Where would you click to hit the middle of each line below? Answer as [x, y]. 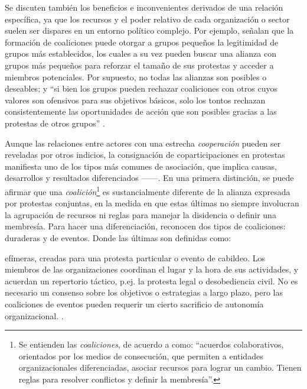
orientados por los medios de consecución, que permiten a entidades [141, 356]
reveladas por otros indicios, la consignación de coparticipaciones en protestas [145, 155]
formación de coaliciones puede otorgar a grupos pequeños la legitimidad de [142, 42]
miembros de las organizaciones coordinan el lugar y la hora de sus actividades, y [152, 269]
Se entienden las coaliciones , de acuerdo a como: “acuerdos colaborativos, [151, 344]
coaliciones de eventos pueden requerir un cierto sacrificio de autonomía [134, 304]
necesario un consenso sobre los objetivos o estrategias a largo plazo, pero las [144, 292]
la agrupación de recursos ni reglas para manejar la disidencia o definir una [141, 214]
